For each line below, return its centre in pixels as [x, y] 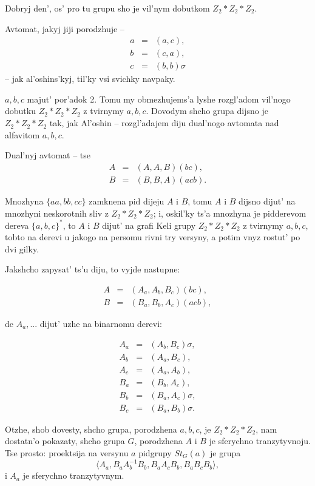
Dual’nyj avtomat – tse [48, 155]
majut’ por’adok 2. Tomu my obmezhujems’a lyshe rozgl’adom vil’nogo [159, 99]
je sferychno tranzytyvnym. [73, 475]
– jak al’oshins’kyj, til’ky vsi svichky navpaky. [90, 79]
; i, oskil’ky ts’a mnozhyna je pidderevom [230, 213]
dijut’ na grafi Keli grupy [149, 225]
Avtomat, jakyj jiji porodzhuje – [65, 28]
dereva [17, 225]
